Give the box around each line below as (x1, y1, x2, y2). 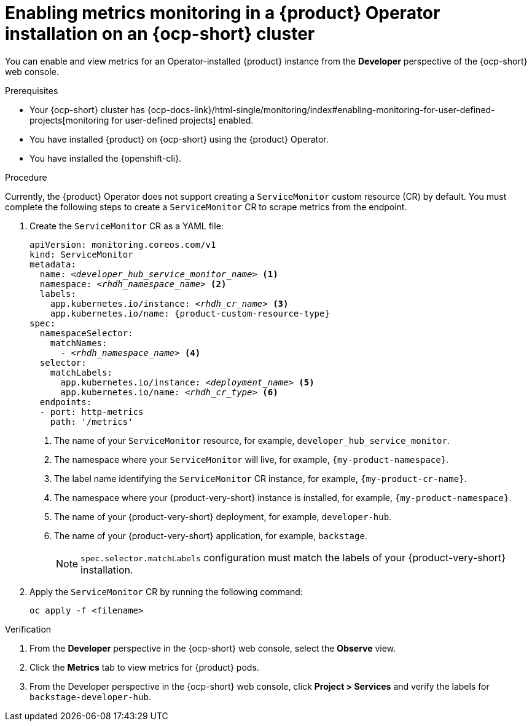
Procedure (5, 172, 47, 183)
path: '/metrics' (50, 416, 133, 427)
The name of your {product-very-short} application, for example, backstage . (54, 530, 367, 541)
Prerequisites (5, 85, 58, 96)
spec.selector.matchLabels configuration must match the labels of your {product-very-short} (80, 551, 506, 564)
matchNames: (50, 337, 108, 348)
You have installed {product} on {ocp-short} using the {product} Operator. (29, 133, 329, 144)
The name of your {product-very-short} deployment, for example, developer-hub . (54, 511, 392, 522)
